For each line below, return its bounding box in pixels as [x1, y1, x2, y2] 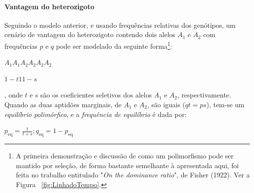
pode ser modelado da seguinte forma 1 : [56, 39, 173, 51]
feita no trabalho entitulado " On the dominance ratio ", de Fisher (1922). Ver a [16, 170, 250, 180]
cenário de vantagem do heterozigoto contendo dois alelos [4, 29, 176, 39]
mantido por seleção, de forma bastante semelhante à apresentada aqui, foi [16, 160, 239, 170]
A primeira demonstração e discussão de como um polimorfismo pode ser [16, 151, 234, 160]
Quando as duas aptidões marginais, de [4, 99, 122, 110]
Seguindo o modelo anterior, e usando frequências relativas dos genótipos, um [4, 19, 236, 30]
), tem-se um [206, 99, 245, 110]
